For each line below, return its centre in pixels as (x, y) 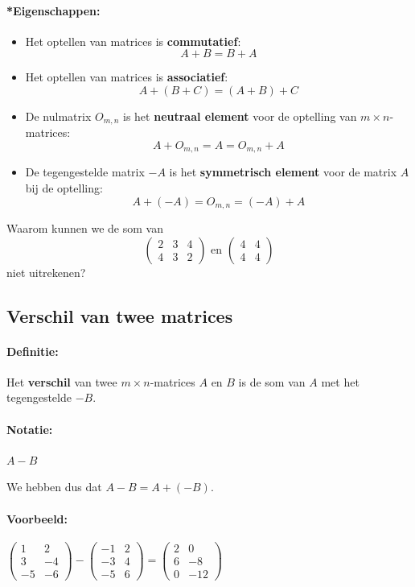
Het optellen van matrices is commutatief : (133, 41)
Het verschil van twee (62, 381)
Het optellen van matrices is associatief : (127, 77)
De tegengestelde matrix (85, 172)
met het (340, 381)
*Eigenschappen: (53, 10)
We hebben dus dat (54, 487)
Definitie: (33, 351)
